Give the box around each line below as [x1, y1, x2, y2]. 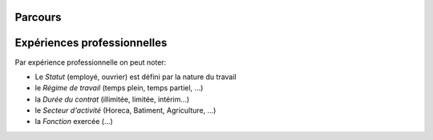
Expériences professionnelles [14, 36, 168, 50]
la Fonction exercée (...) [34, 117, 114, 126]
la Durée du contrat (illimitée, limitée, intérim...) [34, 94, 190, 104]
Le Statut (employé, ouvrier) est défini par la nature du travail [34, 72, 237, 82]
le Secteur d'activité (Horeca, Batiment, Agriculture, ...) [34, 106, 216, 115]
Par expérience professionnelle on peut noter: [14, 57, 167, 67]
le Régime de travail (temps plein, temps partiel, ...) [34, 83, 204, 93]
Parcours [14, 10, 62, 24]
